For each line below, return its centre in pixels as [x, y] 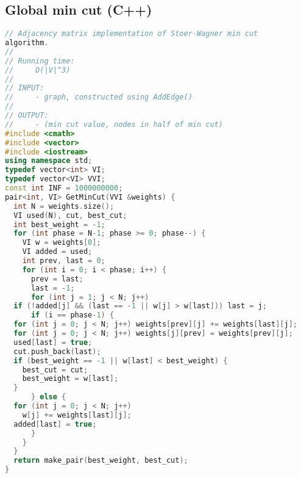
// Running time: [40, 61]
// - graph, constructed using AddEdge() [99, 97]
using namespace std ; [49, 161]
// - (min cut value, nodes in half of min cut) [114, 124]
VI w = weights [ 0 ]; [62, 243]
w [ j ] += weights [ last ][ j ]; [77, 415]
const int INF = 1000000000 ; [64, 188]
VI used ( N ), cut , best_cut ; [70, 215]
